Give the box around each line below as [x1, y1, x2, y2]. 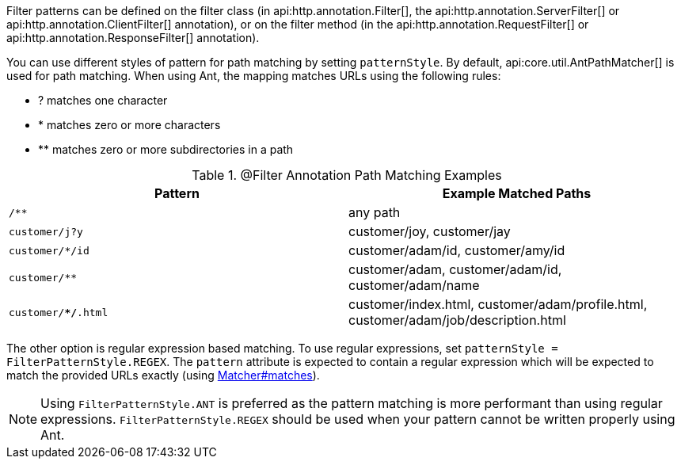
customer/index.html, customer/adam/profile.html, [348, 296, 648, 312]
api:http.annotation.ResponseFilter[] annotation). [6, 31, 260, 44]
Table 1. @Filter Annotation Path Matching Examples [192, 167, 502, 183]
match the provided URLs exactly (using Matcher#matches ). [6, 368, 320, 382]
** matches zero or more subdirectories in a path [38, 143, 294, 156]
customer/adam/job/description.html [348, 312, 566, 328]
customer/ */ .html [9, 306, 108, 318]
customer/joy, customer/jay [348, 223, 511, 239]
